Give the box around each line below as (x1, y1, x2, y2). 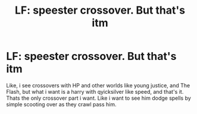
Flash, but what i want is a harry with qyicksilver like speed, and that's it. (6, 88, 184, 95)
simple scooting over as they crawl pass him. (6, 100, 117, 107)
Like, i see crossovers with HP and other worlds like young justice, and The (6, 81, 190, 89)
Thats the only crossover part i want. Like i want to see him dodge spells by (6, 94, 192, 102)
